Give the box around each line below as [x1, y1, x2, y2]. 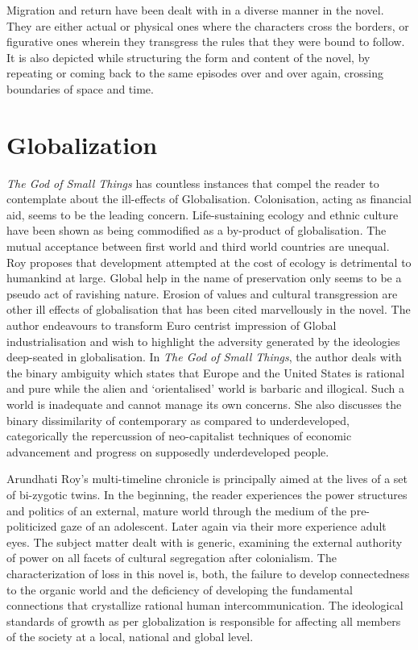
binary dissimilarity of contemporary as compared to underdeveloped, [6, 411, 350, 428]
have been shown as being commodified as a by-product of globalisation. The [6, 222, 387, 239]
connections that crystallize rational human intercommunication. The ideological [6, 597, 404, 614]
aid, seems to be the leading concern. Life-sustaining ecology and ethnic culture [6, 206, 399, 223]
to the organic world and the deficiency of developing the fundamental [6, 581, 353, 598]
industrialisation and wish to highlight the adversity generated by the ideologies [6, 332, 400, 349]
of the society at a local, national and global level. [6, 628, 254, 645]
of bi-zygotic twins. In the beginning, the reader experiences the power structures [6, 485, 408, 502]
